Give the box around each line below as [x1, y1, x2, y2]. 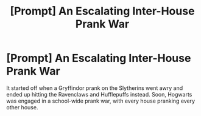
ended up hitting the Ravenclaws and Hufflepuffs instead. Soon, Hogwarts [6, 90, 192, 98]
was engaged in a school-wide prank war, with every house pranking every [6, 97, 196, 104]
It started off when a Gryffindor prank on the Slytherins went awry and [6, 84, 183, 92]
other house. [6, 103, 38, 111]
